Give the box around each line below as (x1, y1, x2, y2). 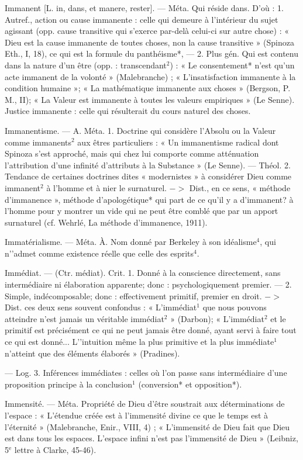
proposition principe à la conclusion (5, 378, 133, 390)
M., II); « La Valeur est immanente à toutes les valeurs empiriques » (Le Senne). (5, 93, 295, 105)
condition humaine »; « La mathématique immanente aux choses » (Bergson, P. (5, 82, 291, 94)
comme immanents (5, 136, 71, 148)
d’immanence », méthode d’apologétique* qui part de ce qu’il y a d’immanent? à (5, 193, 294, 205)
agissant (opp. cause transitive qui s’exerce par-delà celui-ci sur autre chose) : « (5, 25, 290, 37)
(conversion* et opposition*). (138, 378, 242, 390)
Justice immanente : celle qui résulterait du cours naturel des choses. (5, 105, 251, 117)
